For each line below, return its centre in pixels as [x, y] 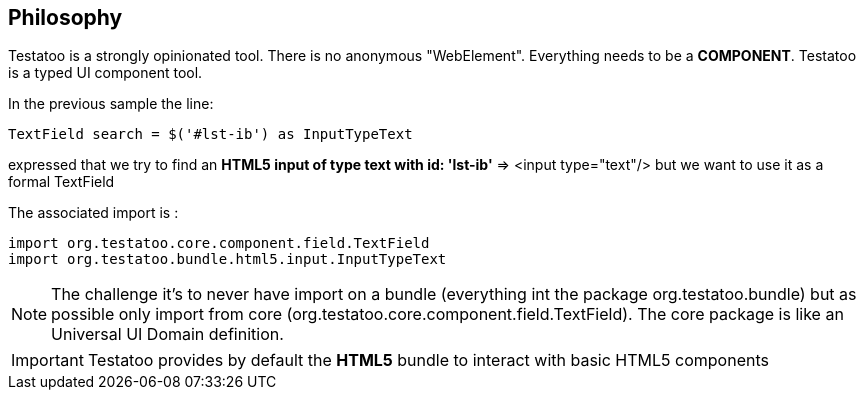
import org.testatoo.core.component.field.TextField [219, 243]
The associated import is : [93, 213]
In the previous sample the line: [111, 104]
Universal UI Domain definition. [167, 334]
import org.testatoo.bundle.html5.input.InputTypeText [227, 259]
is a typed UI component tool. [105, 73]
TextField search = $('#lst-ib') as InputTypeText [210, 134]
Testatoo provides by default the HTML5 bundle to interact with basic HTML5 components [428, 360]
